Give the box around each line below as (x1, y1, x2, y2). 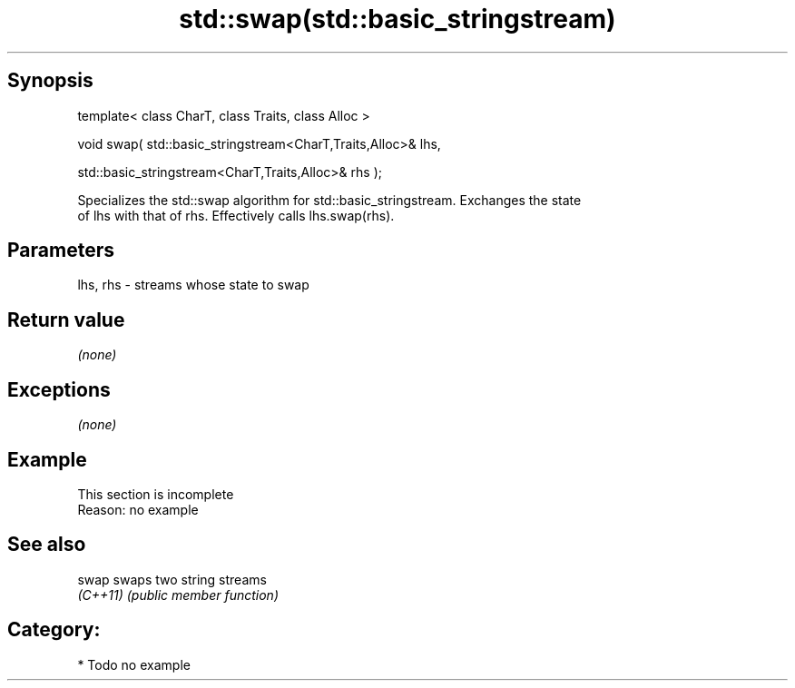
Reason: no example (77, 501, 199, 517)
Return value (7, 308, 125, 331)
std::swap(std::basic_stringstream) (179, 4, 616, 34)
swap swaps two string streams (77, 571, 267, 587)
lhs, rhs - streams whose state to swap (77, 277, 309, 293)
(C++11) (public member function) (77, 586, 279, 603)
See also (7, 533, 86, 556)
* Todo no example (77, 656, 191, 673)
